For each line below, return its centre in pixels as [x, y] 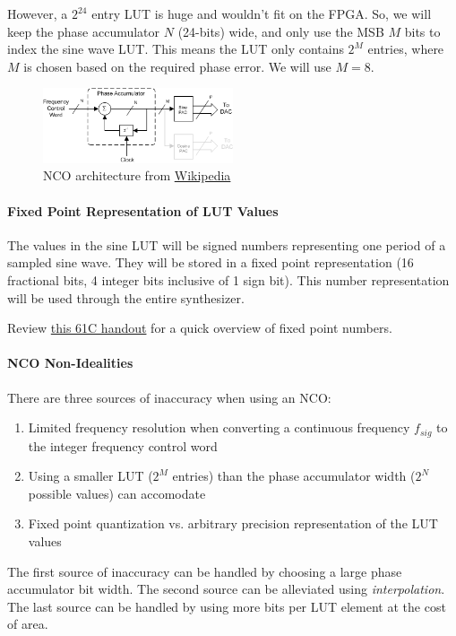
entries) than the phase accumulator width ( [294, 476]
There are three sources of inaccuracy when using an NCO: [169, 397]
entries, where [406, 49]
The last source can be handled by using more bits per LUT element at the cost [227, 606]
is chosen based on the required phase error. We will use [177, 66]
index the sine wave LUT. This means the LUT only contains [176, 49]
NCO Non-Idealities [70, 363]
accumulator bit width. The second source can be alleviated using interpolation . [226, 589]
